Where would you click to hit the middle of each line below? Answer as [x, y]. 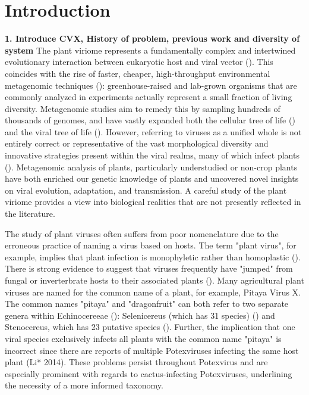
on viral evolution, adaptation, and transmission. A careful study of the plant [146, 190]
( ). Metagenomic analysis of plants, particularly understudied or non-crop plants [151, 167]
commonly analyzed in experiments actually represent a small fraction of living [149, 97]
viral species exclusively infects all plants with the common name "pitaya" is [143, 338]
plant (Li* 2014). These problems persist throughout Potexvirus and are [136, 362]
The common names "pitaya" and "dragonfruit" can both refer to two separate [147, 304]
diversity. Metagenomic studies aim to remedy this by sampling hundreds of [143, 108]
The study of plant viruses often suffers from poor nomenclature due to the [142, 233]
